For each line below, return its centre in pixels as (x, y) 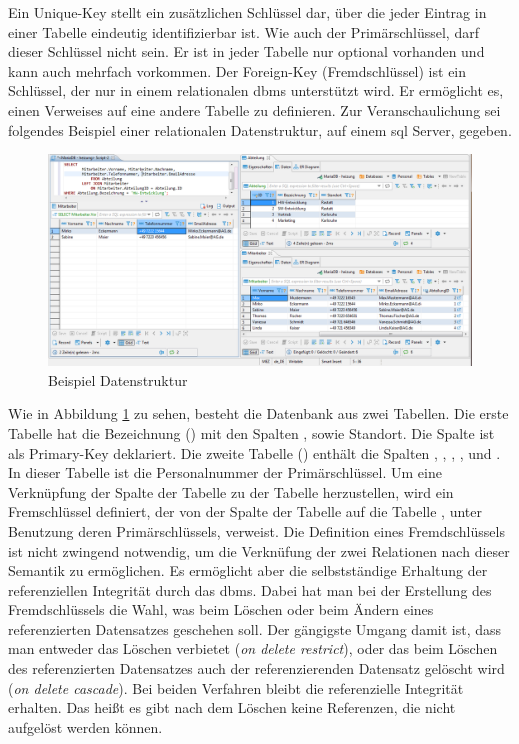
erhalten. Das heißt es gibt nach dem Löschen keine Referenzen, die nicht (232, 707)
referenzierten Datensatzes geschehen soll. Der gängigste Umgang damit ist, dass (255, 628)
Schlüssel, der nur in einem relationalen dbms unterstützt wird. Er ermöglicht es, (256, 90)
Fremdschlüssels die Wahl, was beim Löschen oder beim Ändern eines (221, 609)
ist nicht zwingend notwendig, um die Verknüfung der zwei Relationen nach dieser (259, 550)
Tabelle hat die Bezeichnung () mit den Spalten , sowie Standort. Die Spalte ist (251, 432)
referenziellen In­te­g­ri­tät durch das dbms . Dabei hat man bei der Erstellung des (250, 589)
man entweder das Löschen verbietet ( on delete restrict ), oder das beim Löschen (253, 648)
